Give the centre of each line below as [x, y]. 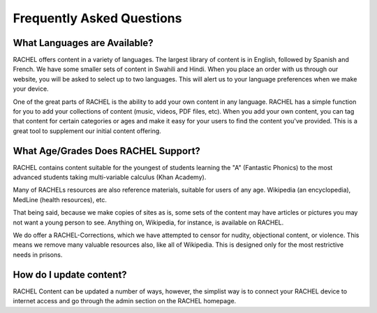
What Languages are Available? [83, 43]
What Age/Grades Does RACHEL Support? [106, 151]
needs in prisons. [38, 254]
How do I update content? [70, 274]
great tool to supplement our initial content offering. [87, 131]
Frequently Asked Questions [97, 18]
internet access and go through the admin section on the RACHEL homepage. [125, 301]
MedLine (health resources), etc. [60, 199]
